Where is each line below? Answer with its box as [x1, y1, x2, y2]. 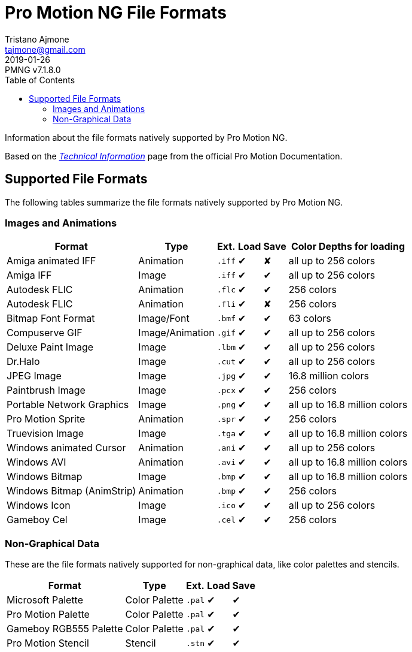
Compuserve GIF [7, 327, 83, 339]
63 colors [288, 312, 331, 325]
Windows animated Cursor [7, 442, 126, 454]
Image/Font [138, 312, 190, 325]
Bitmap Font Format [7, 312, 95, 325]
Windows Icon [7, 499, 71, 512]
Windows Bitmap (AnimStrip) [7, 485, 136, 497]
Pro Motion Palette [7, 608, 90, 621]
